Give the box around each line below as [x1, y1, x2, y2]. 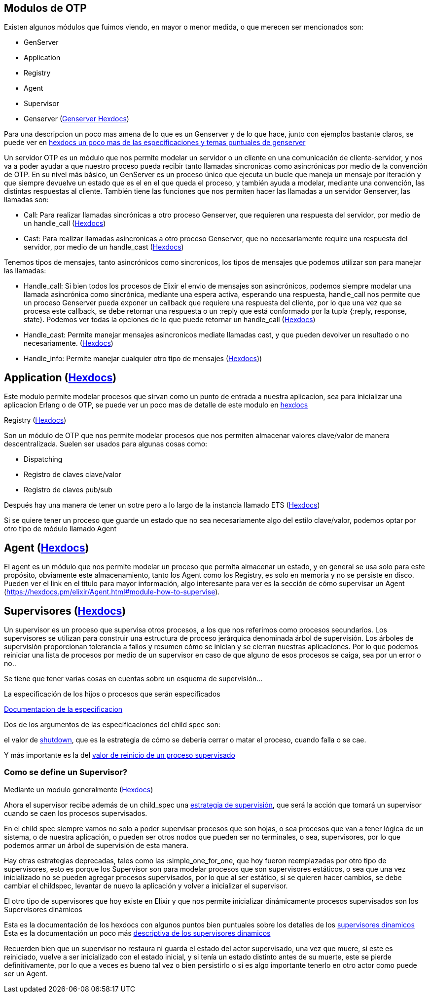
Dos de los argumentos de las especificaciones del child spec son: [4, 720, 221, 729]
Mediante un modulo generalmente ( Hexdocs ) [4, 785, 153, 794]
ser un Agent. [4, 969, 48, 978]
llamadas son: [4, 195, 49, 204]
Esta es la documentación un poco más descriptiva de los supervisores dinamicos [4, 928, 271, 937]
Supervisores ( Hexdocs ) [4, 604, 126, 617]
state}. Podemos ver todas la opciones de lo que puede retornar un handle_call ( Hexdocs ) [24, 315, 316, 324]
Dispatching [24, 455, 63, 464]
